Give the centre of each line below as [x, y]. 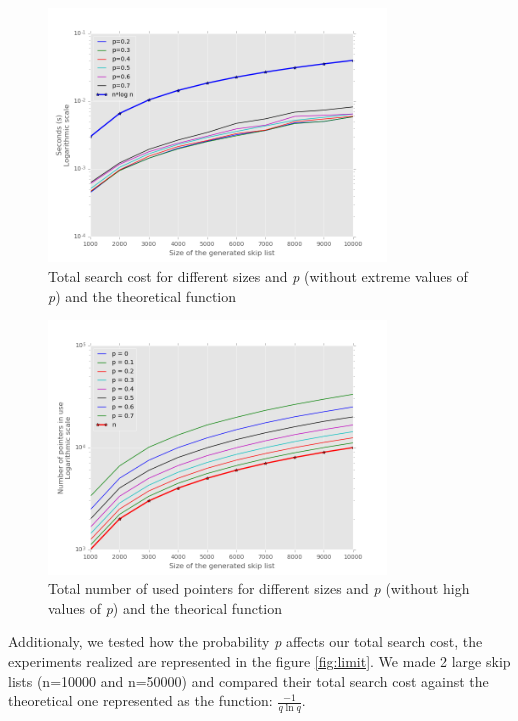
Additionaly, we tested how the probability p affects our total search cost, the [245, 641]
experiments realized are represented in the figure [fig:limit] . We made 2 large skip [259, 660]
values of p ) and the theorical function [165, 607]
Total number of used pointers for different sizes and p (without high [259, 588]
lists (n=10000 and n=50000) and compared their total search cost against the [248, 680]
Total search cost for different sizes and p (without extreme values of [258, 275]
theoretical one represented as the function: [140, 700]
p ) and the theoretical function [142, 295]
